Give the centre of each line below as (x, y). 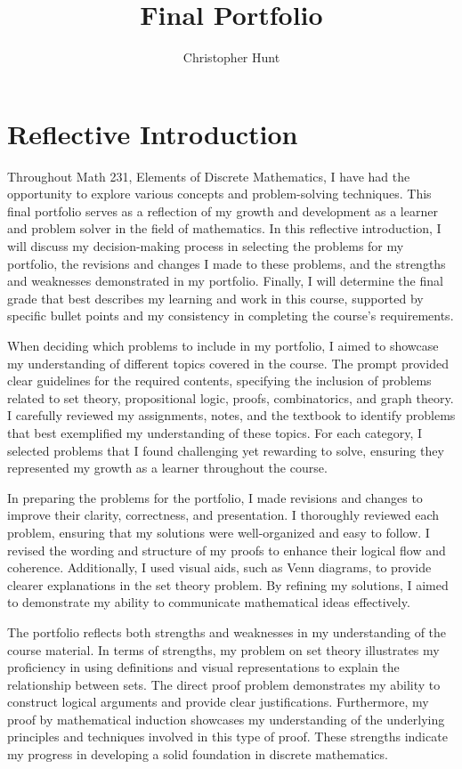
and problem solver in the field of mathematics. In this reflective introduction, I (224, 228)
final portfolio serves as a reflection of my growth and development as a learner (223, 210)
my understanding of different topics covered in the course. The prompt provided (228, 363)
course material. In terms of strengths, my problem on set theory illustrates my (223, 649)
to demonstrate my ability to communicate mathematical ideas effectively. (209, 602)
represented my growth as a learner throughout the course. (167, 468)
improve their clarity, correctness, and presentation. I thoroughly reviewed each (223, 515)
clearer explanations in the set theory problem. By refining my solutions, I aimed (228, 584)
